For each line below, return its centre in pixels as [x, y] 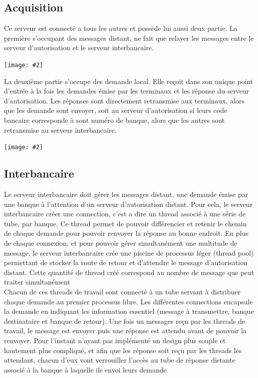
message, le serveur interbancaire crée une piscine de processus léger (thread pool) [129, 252]
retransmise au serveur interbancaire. [60, 130]
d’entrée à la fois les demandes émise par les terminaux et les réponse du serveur [127, 91]
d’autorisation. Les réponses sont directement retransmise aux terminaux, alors [124, 100]
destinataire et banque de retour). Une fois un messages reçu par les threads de [125, 321]
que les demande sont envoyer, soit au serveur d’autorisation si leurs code [116, 110]
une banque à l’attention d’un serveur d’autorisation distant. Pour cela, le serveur [129, 204]
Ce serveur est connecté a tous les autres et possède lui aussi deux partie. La [121, 28]
